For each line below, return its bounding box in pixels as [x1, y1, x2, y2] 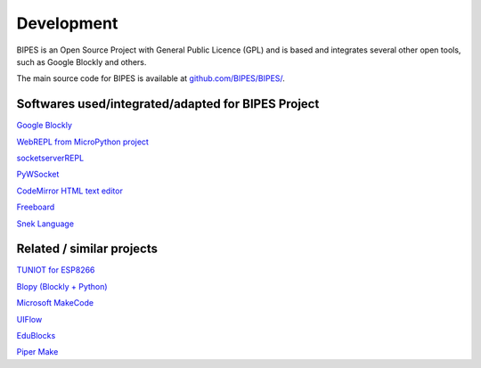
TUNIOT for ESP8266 [16, 265, 95, 275]
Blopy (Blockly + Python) [16, 281, 108, 291]
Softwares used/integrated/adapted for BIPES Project [16, 96, 320, 111]
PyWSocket [16, 169, 60, 180]
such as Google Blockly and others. [16, 56, 147, 67]
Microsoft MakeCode [16, 298, 94, 308]
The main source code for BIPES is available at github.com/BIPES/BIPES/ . [16, 73, 285, 84]
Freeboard [16, 201, 55, 213]
